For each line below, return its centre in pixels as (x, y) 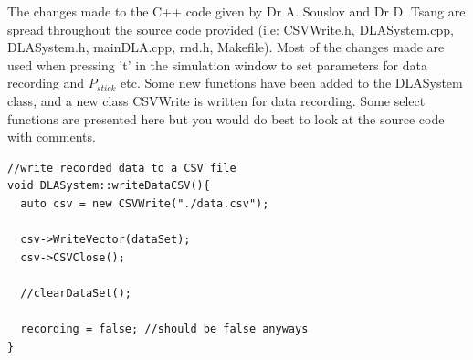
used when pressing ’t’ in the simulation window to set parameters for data (217, 64)
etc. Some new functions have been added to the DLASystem (292, 83)
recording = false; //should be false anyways (164, 329)
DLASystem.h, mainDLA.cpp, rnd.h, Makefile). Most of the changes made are (226, 47)
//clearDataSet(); (76, 293)
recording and (46, 83)
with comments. (52, 137)
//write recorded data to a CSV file (122, 168)
